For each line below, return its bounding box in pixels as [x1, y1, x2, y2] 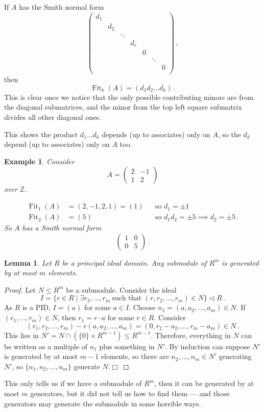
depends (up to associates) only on [102, 128, 210, 139]
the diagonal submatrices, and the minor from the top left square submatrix [4, 101, 242, 112]
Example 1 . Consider [4, 156, 75, 166]
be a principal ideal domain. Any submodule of [62, 257, 207, 268]
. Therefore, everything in [151, 329, 231, 340]
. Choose [129, 302, 156, 313]
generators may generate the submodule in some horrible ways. [4, 398, 201, 408]
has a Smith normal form [22, 222, 102, 233]
